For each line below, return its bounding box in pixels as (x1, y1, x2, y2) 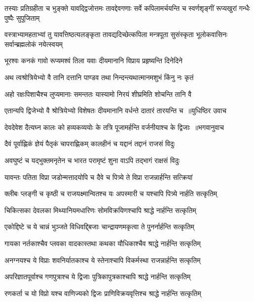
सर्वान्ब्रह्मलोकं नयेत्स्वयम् (4, 39, 63, 49)
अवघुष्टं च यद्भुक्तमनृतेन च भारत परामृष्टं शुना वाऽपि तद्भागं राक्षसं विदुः (4, 155, 180, 165)
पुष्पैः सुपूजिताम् (4, 12, 40, 23)
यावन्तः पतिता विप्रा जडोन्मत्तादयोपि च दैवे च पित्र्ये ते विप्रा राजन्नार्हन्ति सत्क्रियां (4, 172, 193, 182)
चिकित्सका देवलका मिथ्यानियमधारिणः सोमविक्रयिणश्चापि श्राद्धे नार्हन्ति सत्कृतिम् (4, 205, 196, 215)
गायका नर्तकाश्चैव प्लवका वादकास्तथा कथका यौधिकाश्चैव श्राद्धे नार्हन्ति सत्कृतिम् (4, 238, 201, 248)
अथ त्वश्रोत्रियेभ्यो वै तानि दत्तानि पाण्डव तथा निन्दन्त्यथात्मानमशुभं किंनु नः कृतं (4, 72, 194, 82)
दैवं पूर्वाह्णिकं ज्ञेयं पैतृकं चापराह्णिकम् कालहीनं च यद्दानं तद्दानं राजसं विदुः (4, 138, 175, 149)
